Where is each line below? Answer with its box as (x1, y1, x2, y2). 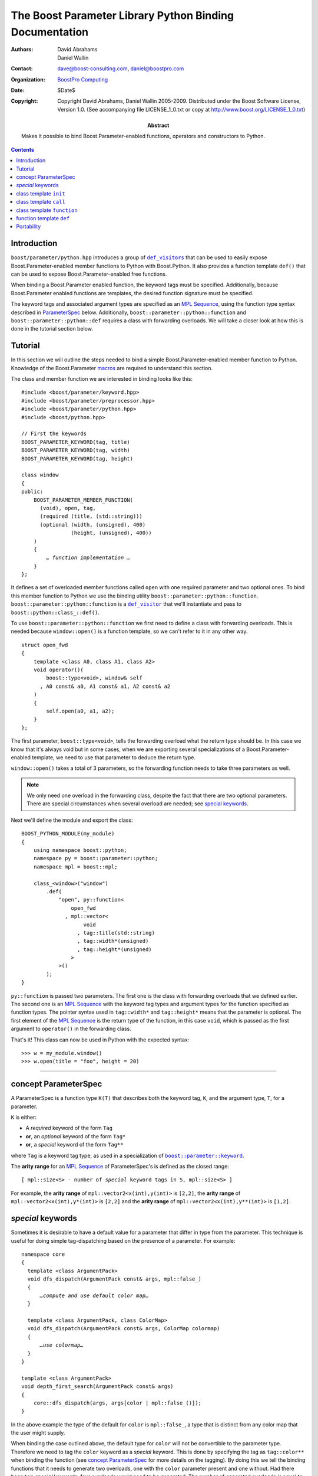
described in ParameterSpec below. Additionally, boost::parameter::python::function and (11, 309, 247, 316)
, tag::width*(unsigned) (77, 938, 149, 945)
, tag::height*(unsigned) (77, 946, 153, 953)
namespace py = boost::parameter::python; (33, 855, 158, 862)
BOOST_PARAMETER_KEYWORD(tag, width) (21, 447, 131, 454)
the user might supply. (11, 1429, 65, 1436)
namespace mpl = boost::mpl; (33, 863, 118, 870)
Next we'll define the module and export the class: (11, 817, 133, 824)
